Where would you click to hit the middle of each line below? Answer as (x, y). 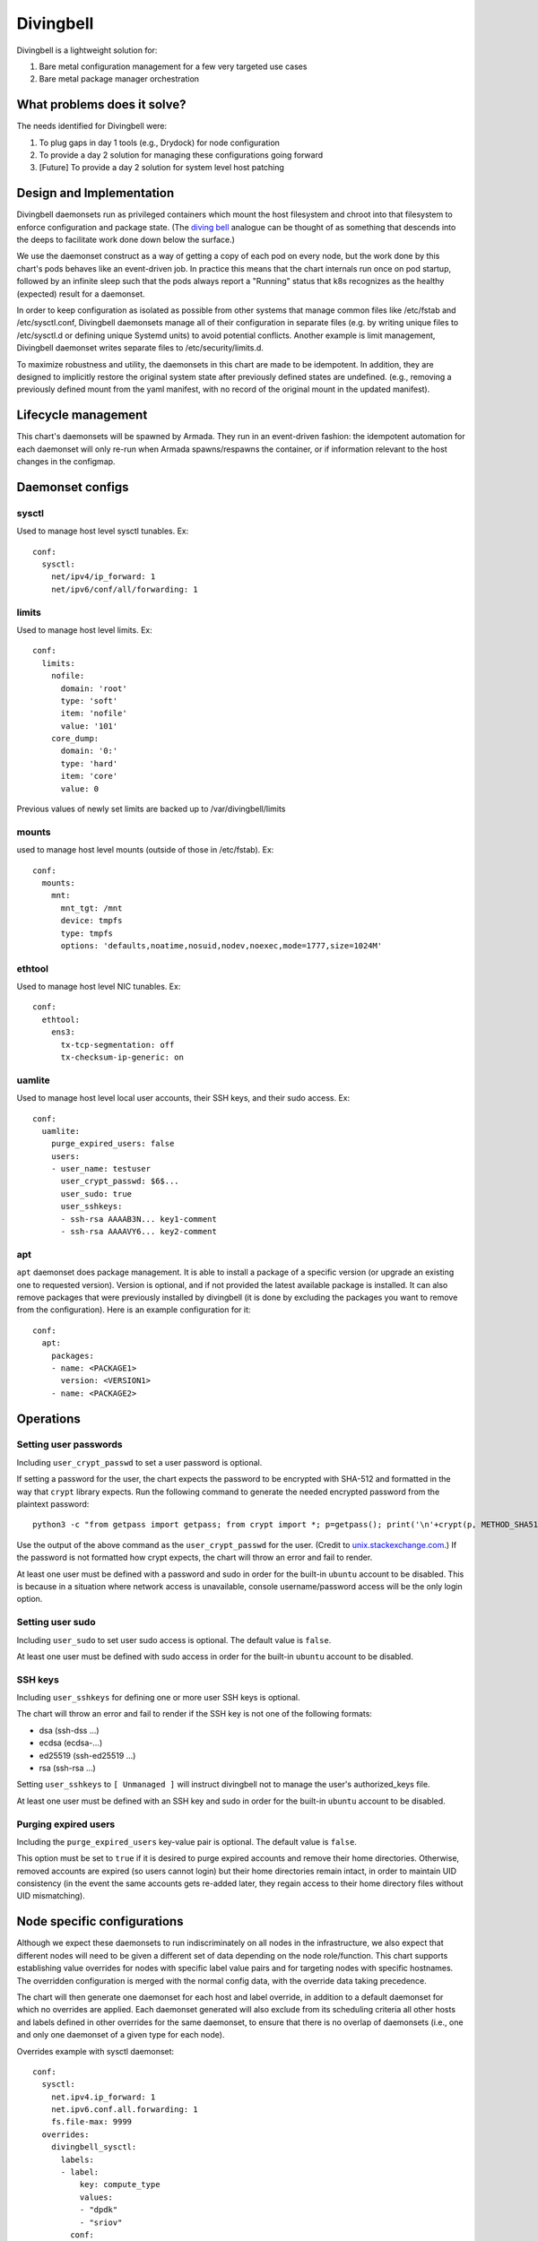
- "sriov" (101, 2222)
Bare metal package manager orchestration (119, 79)
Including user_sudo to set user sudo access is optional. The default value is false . (174, 1640)
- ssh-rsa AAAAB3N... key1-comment (139, 1219)
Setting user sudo (56, 1622)
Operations (48, 1419)
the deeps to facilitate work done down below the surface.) (126, 240)
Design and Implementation (95, 193)
